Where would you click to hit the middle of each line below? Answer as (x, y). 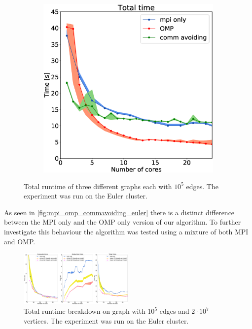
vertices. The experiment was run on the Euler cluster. (106, 321)
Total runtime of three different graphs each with (98, 186)
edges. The (202, 186)
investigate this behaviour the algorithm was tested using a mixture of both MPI (126, 231)
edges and (174, 311)
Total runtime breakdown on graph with (85, 311)
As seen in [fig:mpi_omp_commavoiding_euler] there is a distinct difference (119, 212)
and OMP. (20, 241)
